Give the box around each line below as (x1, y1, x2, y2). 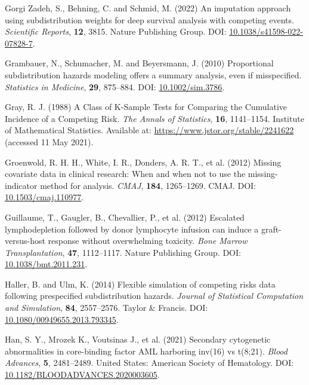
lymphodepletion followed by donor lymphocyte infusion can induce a (5, 222, 259, 235)
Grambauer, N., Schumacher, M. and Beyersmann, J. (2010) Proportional (5, 57, 274, 69)
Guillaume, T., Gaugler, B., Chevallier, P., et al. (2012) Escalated (5, 210, 245, 223)
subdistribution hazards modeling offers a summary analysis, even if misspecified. (5, 68, 302, 81)
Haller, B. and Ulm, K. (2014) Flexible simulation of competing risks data (5, 277, 276, 290)
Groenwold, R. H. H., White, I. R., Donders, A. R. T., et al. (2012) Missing (5, 155, 282, 168)
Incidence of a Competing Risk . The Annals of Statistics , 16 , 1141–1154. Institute (5, 112, 304, 124)
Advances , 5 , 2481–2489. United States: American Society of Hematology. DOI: (5, 356, 294, 369)
